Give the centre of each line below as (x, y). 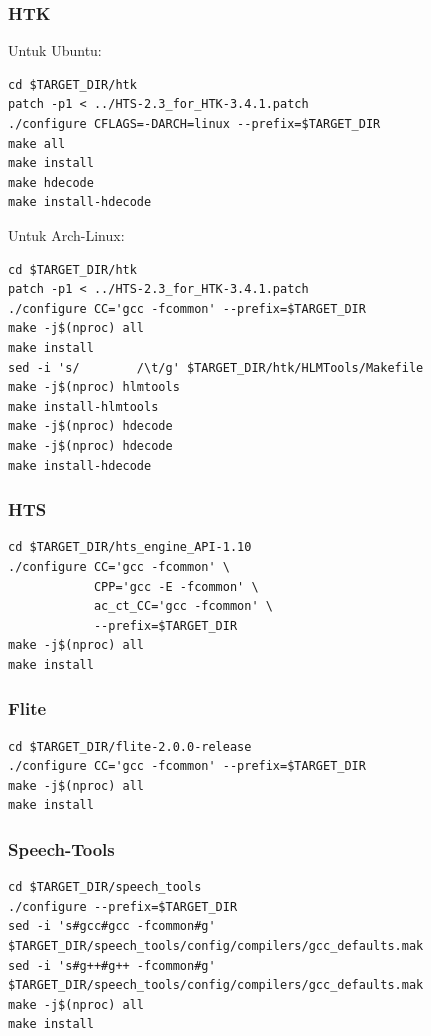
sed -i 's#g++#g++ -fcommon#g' (112, 965)
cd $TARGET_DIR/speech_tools (105, 887)
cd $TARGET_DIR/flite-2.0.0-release (130, 746)
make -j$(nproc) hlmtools (94, 387)
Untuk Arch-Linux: (66, 234)
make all (37, 143)
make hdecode (51, 182)
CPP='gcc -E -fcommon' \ (176, 586)
